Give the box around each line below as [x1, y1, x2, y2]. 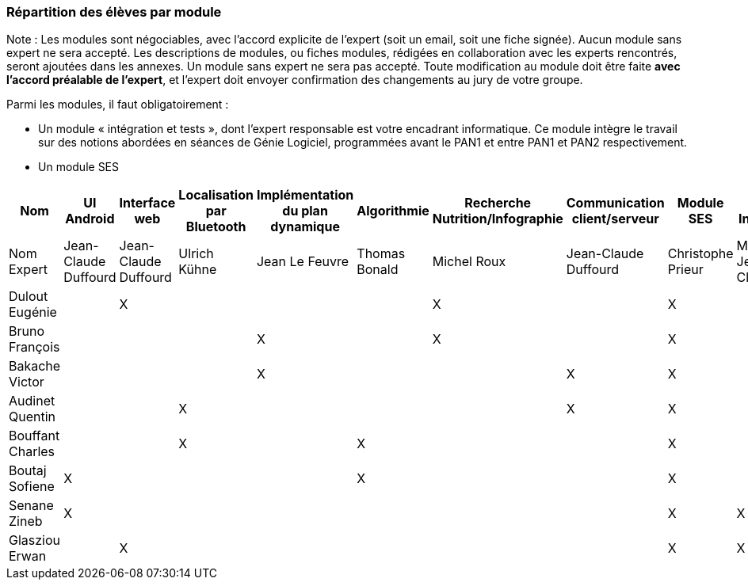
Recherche [464, 195, 532, 211]
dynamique [270, 219, 340, 235]
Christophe [667, 245, 734, 262]
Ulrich [178, 245, 214, 262]
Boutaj [9, 462, 47, 479]
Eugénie [9, 304, 57, 321]
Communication [566, 195, 665, 211]
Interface [119, 195, 176, 211]
